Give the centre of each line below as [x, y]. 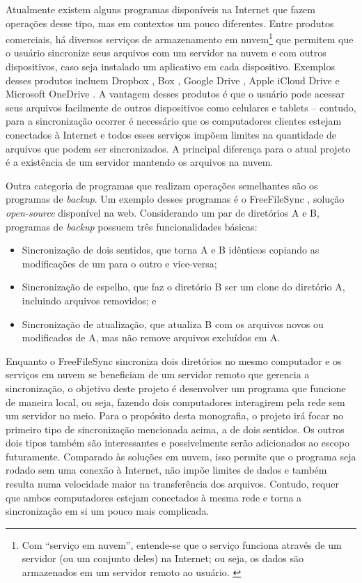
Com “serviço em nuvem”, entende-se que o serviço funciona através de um [182, 544]
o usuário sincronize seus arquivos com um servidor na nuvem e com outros [166, 53]
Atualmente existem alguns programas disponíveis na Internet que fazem [160, 9]
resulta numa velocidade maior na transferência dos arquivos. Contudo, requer [172, 484]
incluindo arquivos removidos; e [89, 300]
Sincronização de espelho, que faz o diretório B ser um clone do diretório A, [183, 287]
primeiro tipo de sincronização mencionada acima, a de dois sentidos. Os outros [175, 429]
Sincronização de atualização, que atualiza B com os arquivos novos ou [173, 324]
